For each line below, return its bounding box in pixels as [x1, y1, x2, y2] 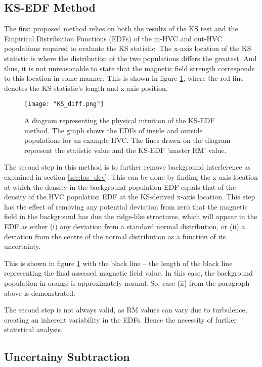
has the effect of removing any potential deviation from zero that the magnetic [4, 201, 248, 212]
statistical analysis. [4, 324, 63, 335]
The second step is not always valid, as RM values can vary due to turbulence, [4, 304, 247, 315]
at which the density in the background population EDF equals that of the [4, 181, 236, 192]
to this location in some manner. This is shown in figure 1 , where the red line [4, 73, 244, 83]
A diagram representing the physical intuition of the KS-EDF [24, 115, 215, 126]
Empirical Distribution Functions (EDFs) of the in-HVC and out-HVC [4, 33, 223, 43]
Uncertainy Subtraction [4, 349, 130, 364]
